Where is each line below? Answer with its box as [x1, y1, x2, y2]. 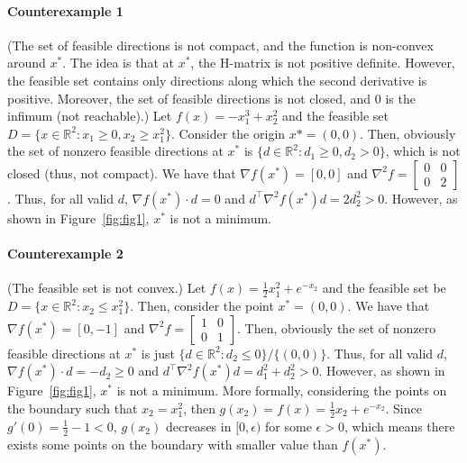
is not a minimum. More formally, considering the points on [116, 381, 447, 400]
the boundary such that [7, 398, 138, 417]
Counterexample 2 [7, 244, 124, 263]
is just [141, 343, 175, 362]
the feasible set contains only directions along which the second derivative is [7, 70, 427, 89]
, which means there [343, 416, 455, 435]
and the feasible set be [322, 278, 446, 297]
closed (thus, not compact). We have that [7, 163, 236, 182]
